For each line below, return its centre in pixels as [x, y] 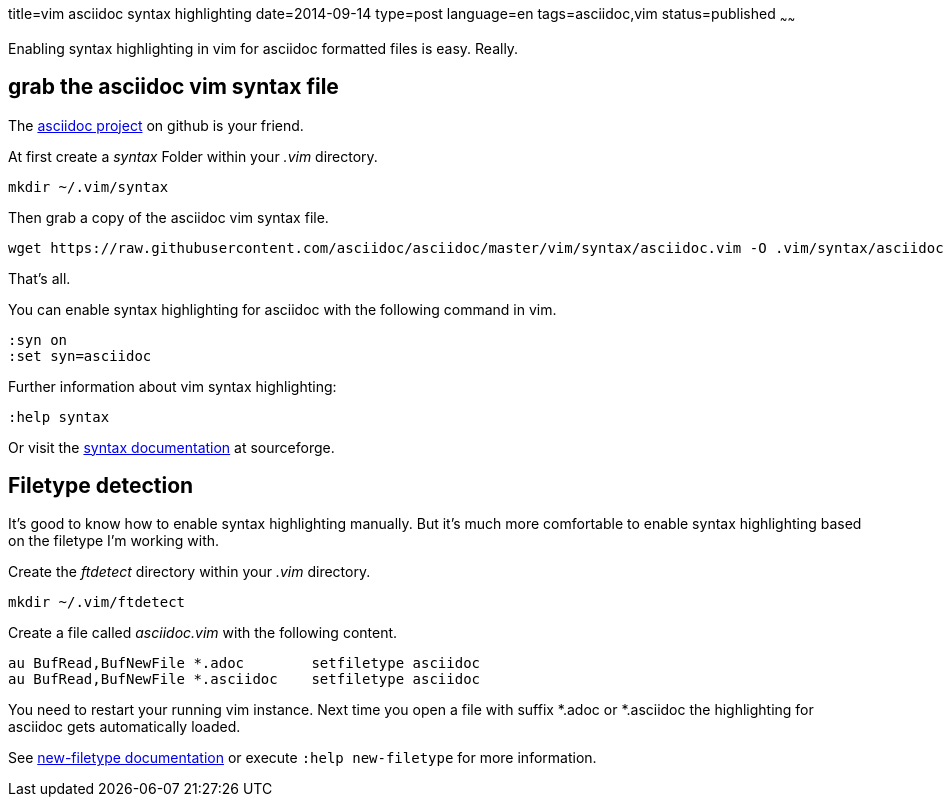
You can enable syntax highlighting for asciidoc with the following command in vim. [282, 309]
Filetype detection [101, 486]
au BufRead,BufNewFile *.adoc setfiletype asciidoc [244, 663]
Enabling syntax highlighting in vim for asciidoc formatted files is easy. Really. [263, 48]
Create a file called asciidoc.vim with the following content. [203, 633]
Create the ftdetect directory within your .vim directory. [189, 572]
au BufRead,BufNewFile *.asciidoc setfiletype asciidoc [244, 679]
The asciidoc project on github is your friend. [156, 125]
